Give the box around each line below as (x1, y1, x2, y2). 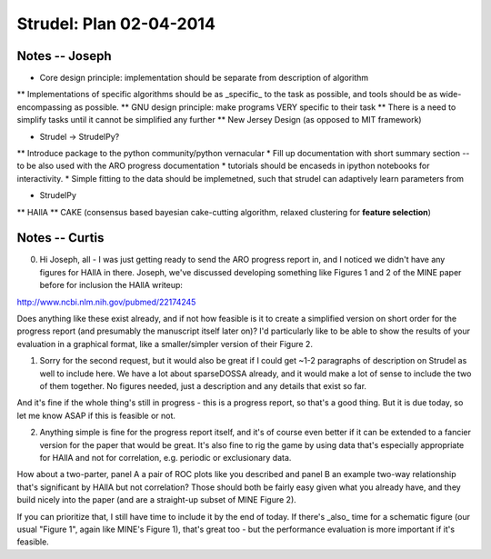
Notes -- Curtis (16, 230, 105, 245)
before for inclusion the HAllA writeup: (39, 280, 184, 291)
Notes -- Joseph (16, 48, 112, 64)
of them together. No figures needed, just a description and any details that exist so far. (39, 381, 367, 391)
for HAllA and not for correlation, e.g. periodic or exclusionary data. (39, 452, 292, 463)
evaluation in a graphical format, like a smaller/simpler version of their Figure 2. (16, 338, 314, 349)
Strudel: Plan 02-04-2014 (16, 14, 215, 34)
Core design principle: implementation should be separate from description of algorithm (39, 73, 369, 84)
